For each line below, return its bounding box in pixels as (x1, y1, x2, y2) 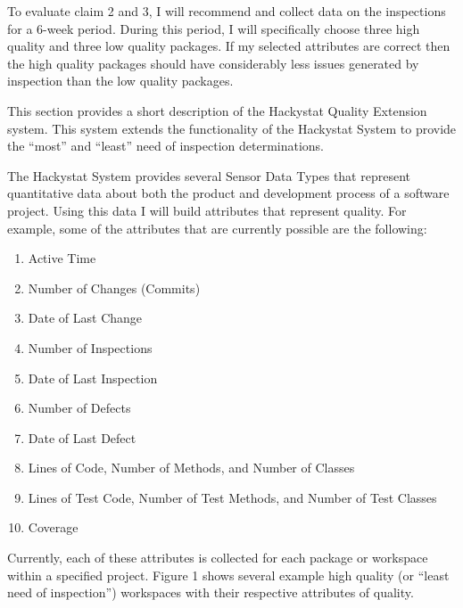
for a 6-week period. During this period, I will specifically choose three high (7, 19, 420, 37)
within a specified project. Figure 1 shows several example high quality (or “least (7, 565, 450, 584)
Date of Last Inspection (28, 368, 158, 387)
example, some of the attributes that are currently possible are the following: (7, 218, 427, 237)
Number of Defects (28, 398, 131, 417)
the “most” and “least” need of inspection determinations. (7, 136, 324, 155)
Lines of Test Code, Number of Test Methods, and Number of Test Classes (28, 488, 437, 506)
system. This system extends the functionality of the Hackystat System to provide (7, 119, 457, 137)
